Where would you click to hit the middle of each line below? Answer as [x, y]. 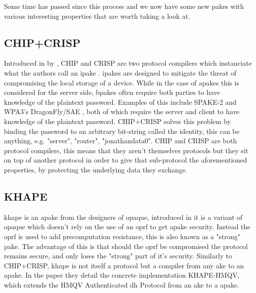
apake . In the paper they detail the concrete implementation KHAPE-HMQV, [122, 275]
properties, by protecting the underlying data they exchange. [96, 169]
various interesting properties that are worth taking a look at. [97, 16]
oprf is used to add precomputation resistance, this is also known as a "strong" [122, 236]
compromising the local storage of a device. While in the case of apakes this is [122, 82]
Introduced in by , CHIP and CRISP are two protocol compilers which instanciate [128, 63]
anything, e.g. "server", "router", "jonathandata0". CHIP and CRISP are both [120, 141]
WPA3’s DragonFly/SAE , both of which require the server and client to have [122, 111]
